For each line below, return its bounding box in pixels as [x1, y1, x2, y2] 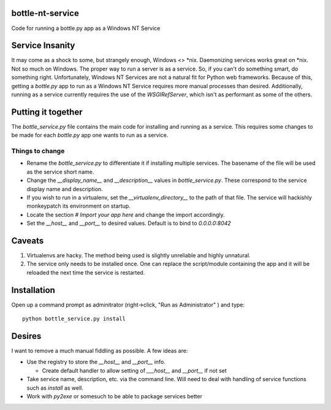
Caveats [11, 235, 44, 246]
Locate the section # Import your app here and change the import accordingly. [26, 211, 225, 218]
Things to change [11, 147, 65, 156]
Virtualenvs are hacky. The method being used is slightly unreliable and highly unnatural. [26, 252, 251, 259]
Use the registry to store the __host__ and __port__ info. [26, 359, 165, 366]
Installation [11, 285, 55, 295]
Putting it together [11, 107, 83, 117]
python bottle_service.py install [22, 316, 126, 322]
